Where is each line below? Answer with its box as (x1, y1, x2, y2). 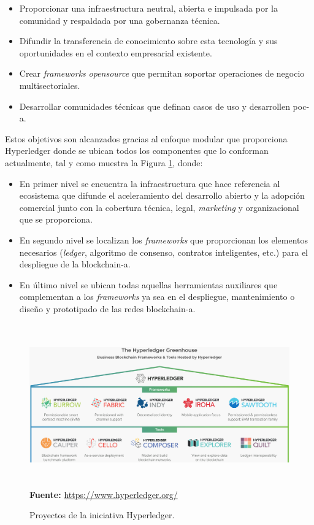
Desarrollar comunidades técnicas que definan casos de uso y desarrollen (19, 99, 290, 112)
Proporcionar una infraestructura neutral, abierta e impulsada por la (19, 2, 278, 14)
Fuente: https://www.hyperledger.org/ (29, 488, 178, 500)
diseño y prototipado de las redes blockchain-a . (19, 302, 196, 315)
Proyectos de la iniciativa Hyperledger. (29, 508, 175, 521)
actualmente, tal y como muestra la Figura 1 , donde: (5, 156, 203, 169)
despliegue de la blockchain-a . (19, 258, 131, 270)
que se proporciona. (19, 213, 93, 226)
